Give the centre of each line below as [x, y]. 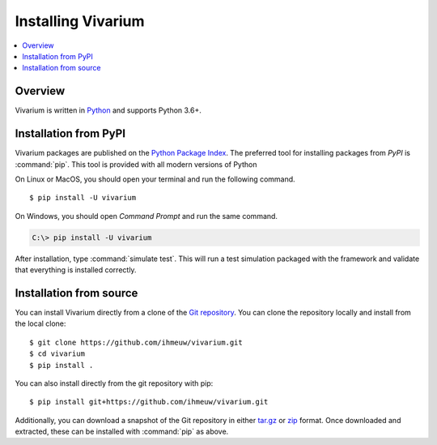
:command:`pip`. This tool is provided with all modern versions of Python [136, 164]
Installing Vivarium [80, 21]
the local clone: [40, 323]
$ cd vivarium [57, 354]
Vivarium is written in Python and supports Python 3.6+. [108, 110]
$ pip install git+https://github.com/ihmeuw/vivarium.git [149, 402]
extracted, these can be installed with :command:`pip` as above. [122, 432]
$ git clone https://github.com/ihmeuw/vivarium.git [136, 342]
